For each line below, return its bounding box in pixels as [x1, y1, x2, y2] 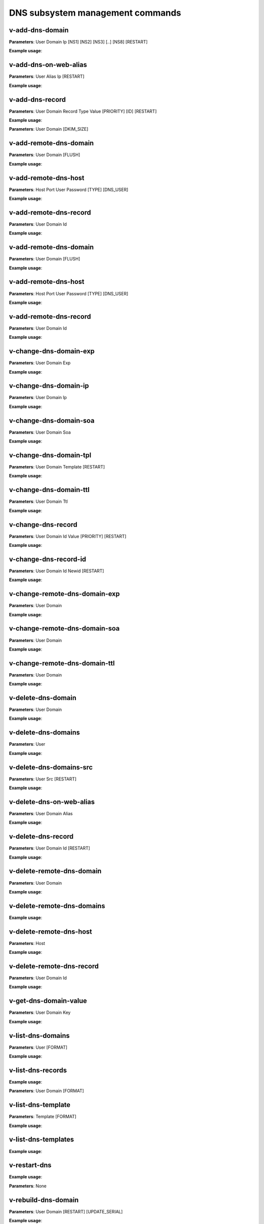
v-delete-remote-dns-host [9, 927, 92, 936]
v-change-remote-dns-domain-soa [9, 624, 120, 633]
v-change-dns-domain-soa [9, 416, 95, 424]
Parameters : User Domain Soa [9, 429, 71, 435]
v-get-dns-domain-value [9, 997, 88, 1005]
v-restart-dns [9, 1161, 52, 1170]
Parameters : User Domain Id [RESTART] [9, 845, 90, 851]
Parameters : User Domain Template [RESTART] [9, 464, 105, 470]
